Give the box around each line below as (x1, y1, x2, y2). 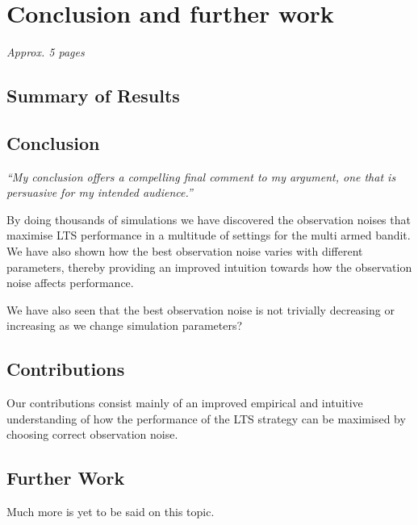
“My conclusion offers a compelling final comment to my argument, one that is (6, 168, 396, 185)
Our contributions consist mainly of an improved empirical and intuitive (6, 394, 363, 411)
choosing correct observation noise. (6, 426, 178, 443)
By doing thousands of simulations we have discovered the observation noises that (6, 210, 411, 227)
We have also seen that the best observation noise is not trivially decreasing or (6, 301, 395, 318)
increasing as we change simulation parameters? (6, 317, 243, 334)
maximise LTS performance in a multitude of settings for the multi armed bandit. (6, 227, 411, 244)
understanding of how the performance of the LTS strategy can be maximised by (6, 410, 406, 427)
